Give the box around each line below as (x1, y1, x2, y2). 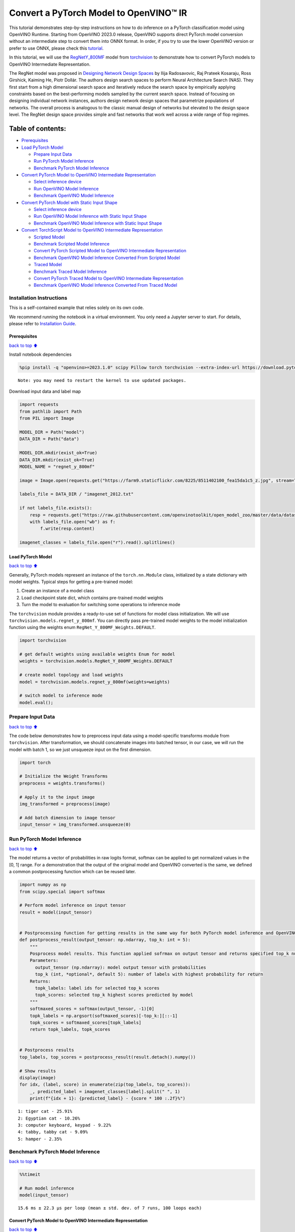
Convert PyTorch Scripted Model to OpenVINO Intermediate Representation (33, 248, 186, 254)
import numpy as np (19, 882, 66, 888)
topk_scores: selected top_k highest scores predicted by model (35, 992, 194, 998)
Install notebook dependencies (9, 351, 72, 357)
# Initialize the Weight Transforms (19, 774, 108, 779)
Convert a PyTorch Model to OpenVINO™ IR (9, 7, 187, 18)
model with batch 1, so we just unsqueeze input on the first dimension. (9, 747, 152, 753)
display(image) (19, 1075, 56, 1081)
